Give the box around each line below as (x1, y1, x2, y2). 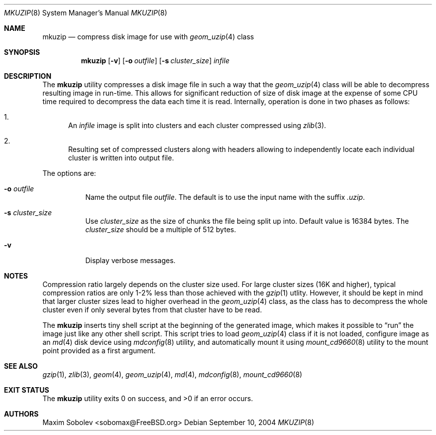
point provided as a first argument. (42, 346, 156, 355)
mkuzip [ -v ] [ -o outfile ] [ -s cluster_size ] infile (81, 56, 229, 65)
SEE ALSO (4, 362, 38, 370)
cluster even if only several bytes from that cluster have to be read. (42, 305, 262, 314)
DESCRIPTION (4, 72, 52, 80)
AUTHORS (4, 410, 39, 418)
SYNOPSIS (4, 48, 40, 56)
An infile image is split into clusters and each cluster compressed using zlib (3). (68, 121, 327, 130)
